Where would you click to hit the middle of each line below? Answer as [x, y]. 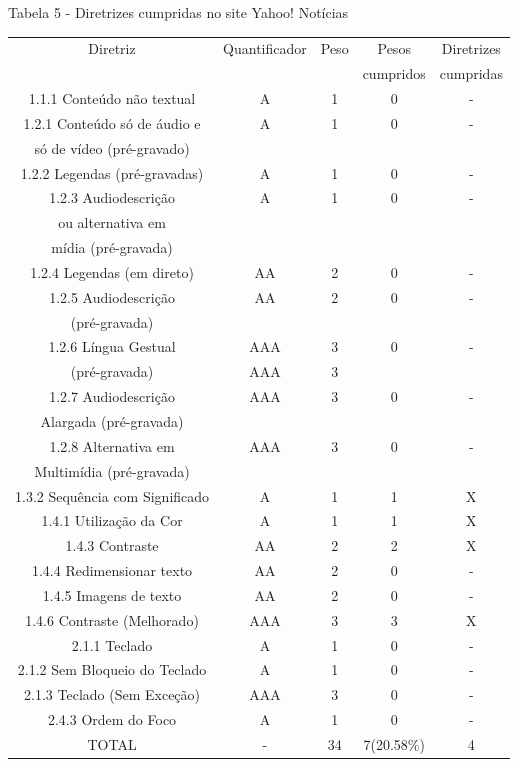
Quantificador [265, 48]
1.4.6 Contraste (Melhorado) [112, 619]
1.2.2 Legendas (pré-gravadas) [112, 172]
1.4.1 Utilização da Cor [112, 520]
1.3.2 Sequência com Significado [112, 495]
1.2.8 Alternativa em [112, 445]
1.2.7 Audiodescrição [112, 396]
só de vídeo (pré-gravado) [112, 147]
